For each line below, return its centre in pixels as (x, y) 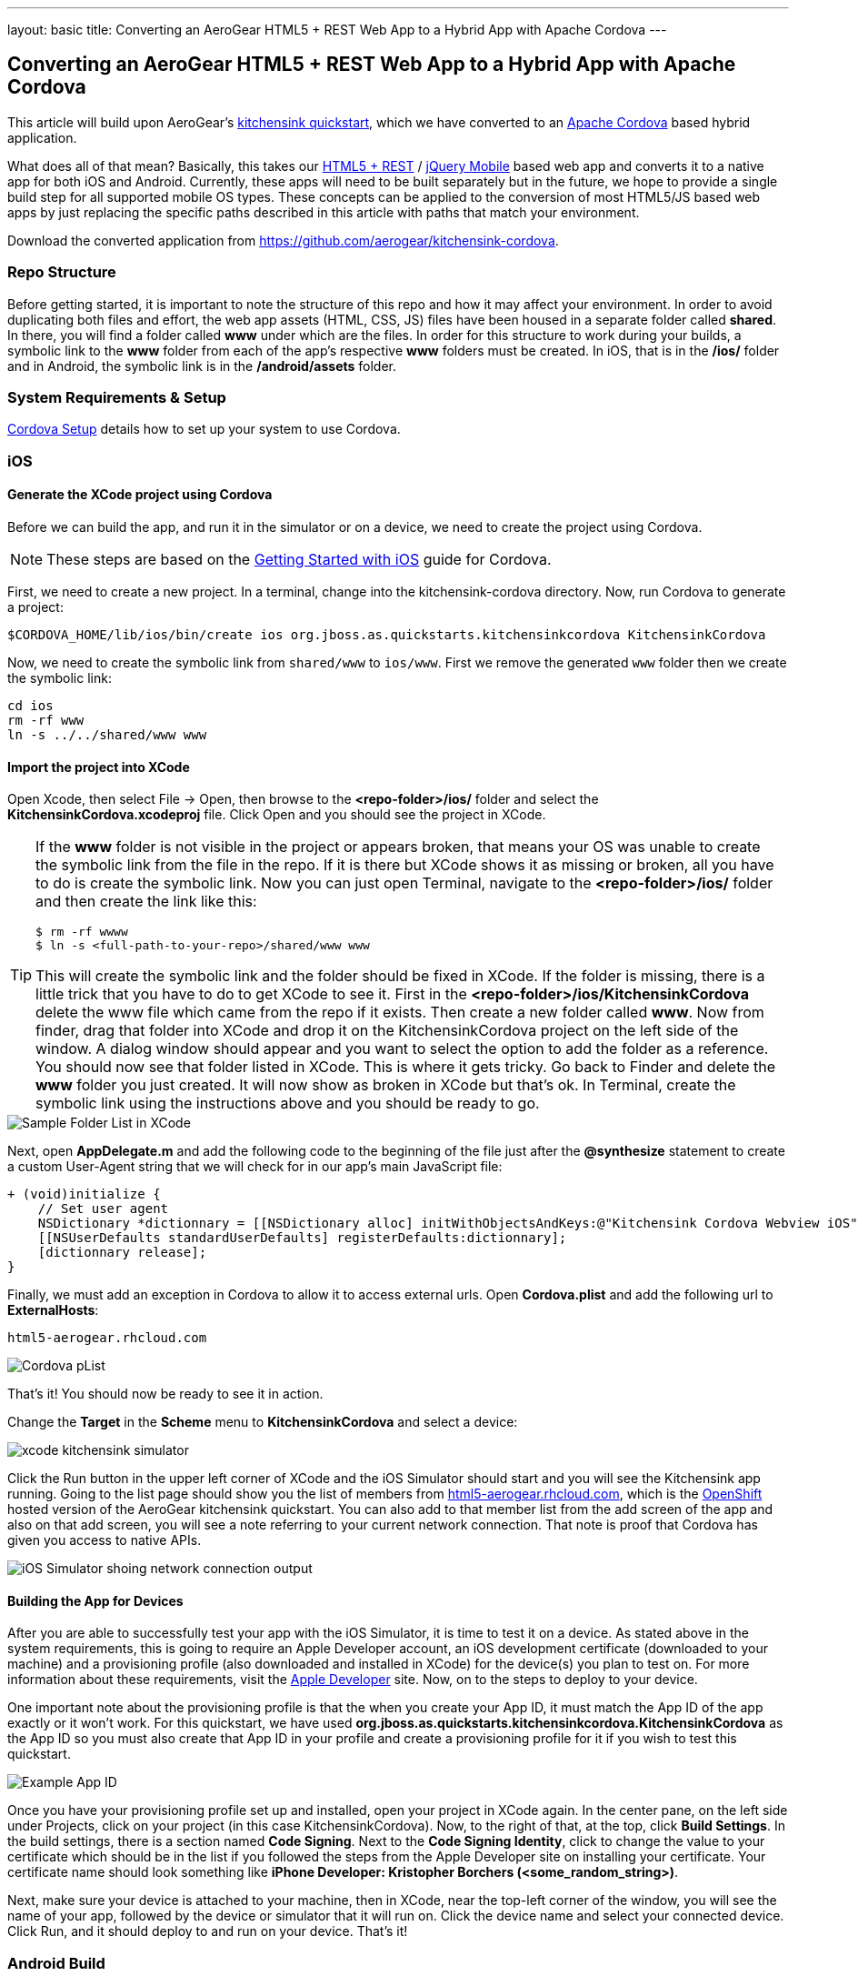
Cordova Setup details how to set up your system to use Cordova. (204, 429)
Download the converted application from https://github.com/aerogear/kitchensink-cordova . (283, 240)
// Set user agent (103, 1209)
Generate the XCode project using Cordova (140, 495)
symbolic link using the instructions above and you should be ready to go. (288, 1103)
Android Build (56, 1963)
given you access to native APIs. (105, 1540)
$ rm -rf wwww (82, 932)
